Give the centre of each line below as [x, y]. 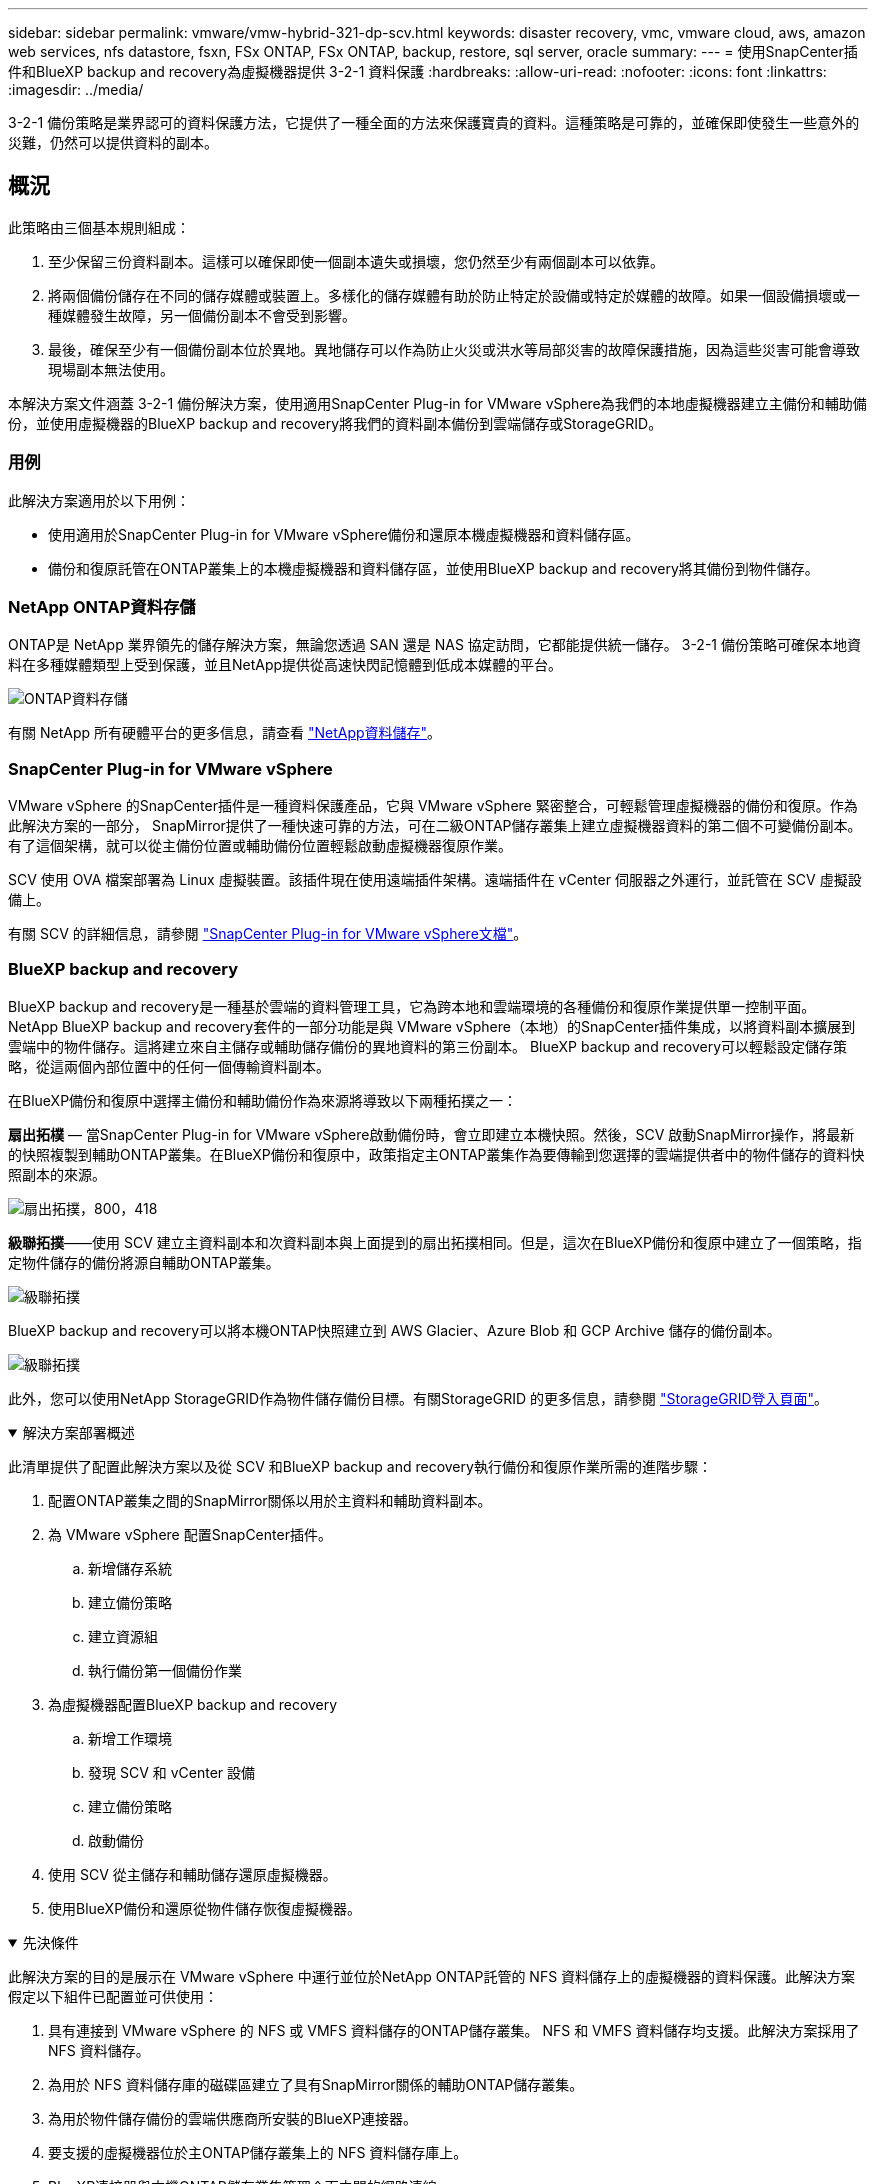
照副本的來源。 [57, 1174]
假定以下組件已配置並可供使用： [113, 1996]
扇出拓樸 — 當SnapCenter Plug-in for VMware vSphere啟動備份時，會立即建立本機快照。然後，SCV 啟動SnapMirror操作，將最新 [431, 1134]
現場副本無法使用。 [111, 369]
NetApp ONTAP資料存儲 [102, 606]
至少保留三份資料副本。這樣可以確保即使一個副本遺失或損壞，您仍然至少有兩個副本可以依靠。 [356, 261]
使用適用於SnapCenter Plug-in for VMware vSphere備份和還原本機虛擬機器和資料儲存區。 [344, 534]
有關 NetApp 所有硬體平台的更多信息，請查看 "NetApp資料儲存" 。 [225, 733]
